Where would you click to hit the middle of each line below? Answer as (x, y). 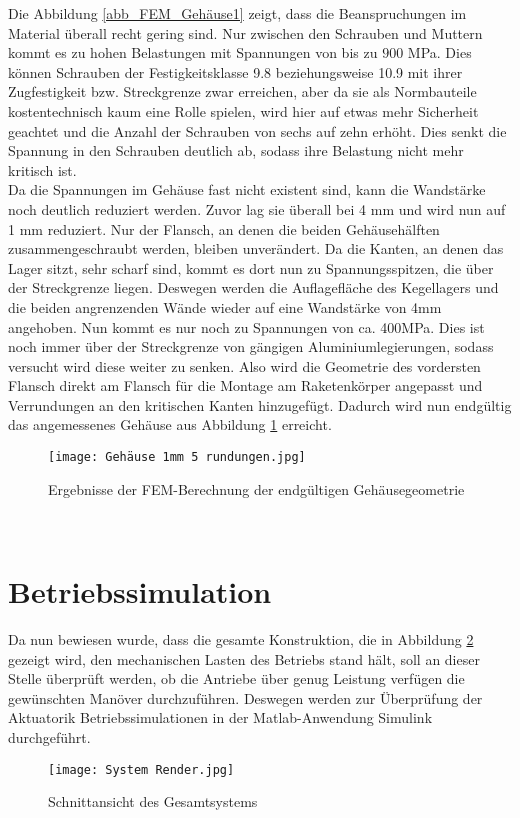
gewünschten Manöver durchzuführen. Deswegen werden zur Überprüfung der (245, 697)
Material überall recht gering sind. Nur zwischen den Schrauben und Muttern (245, 32)
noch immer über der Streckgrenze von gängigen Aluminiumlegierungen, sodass (251, 346)
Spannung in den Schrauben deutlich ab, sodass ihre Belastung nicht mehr (236, 150)
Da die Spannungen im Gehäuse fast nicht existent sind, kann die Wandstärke (247, 189)
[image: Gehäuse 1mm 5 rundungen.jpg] (177, 457)
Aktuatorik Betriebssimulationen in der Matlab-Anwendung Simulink (220, 717)
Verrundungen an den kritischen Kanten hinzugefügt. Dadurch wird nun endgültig (260, 404)
